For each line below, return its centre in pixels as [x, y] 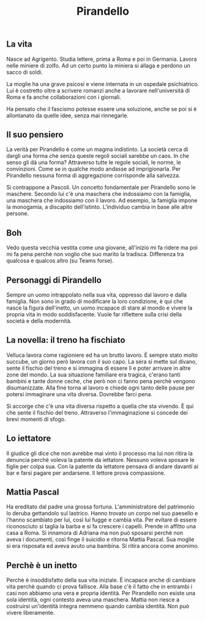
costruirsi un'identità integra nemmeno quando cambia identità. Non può [98, 606]
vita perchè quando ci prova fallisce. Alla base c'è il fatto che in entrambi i [99, 587]
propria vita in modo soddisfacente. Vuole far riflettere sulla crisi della [94, 314]
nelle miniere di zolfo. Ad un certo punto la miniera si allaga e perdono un [99, 65]
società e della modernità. [39, 321]
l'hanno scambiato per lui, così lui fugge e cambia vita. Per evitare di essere [102, 520]
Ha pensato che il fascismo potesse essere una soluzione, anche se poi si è [102, 109]
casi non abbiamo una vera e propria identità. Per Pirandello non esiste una [101, 593]
